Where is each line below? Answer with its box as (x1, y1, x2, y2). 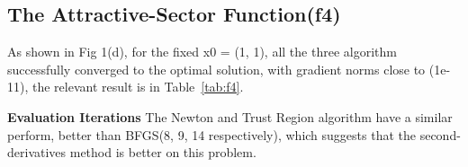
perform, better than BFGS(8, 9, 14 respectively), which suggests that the (7, 125, 417, 144)
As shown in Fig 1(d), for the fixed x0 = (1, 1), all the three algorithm (7, 42, 397, 61)
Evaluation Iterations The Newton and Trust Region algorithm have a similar (7, 107, 453, 126)
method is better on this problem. (69, 143, 256, 162)
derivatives (7, 143, 67, 162)
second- (419, 125, 461, 144)
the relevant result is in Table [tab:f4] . (31, 77, 244, 96)
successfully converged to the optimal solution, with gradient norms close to (7, 59, 426, 78)
